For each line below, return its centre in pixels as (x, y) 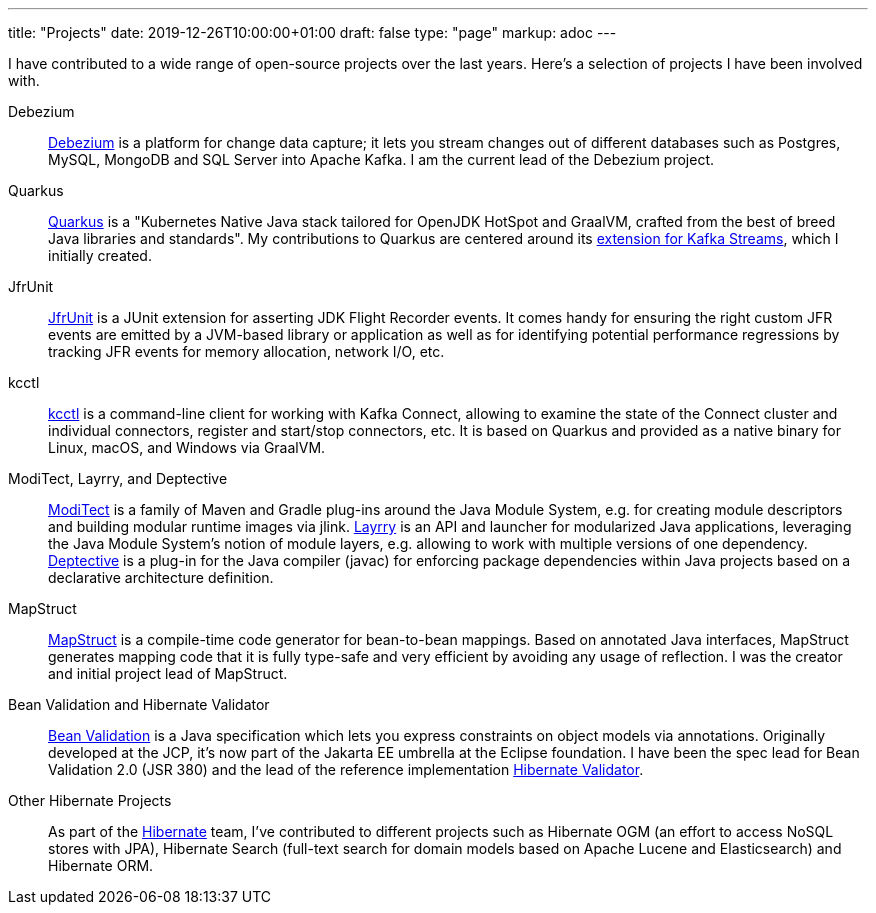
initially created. (100, 255)
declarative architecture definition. (161, 577)
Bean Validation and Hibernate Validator (139, 704)
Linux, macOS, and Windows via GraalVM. (187, 447)
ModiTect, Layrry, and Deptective (118, 478)
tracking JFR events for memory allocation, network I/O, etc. (246, 351)
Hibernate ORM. (101, 865)
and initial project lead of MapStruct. (168, 673)
